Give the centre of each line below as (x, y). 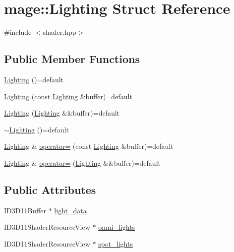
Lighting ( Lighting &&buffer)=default (62, 113)
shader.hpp (59, 32)
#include (18, 32)
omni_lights (117, 227)
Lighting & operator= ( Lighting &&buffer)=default (82, 162)
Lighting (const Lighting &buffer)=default (68, 96)
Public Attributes (50, 189)
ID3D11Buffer (25, 210)
